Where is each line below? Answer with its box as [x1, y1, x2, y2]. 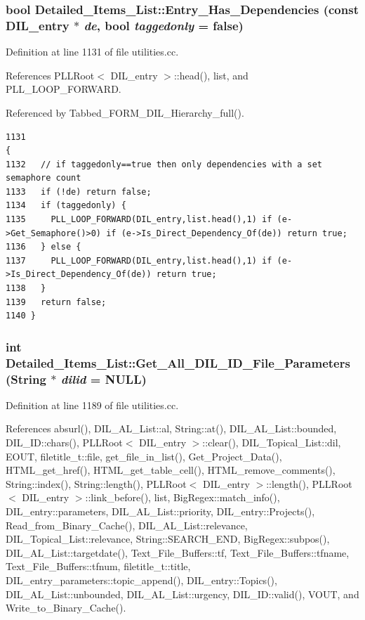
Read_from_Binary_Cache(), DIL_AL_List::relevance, [6, 517, 248, 532]
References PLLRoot [6, 67, 95, 82]
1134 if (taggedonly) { [6, 200, 126, 211]
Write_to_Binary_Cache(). [6, 600, 126, 615]
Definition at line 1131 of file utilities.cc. [6, 44, 179, 59]
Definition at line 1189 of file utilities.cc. [6, 397, 179, 412]
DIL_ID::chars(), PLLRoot [6, 435, 123, 450]
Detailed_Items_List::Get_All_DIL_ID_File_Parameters [6, 354, 350, 371]
